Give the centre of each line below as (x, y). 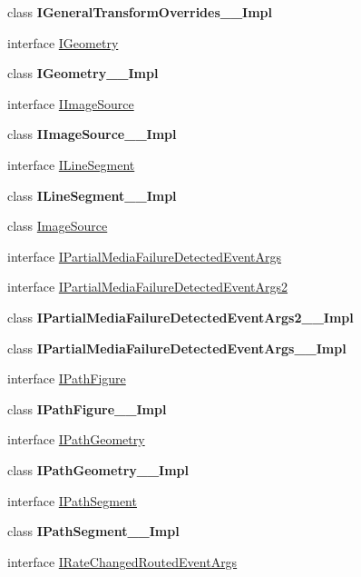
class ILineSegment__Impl (92, 195)
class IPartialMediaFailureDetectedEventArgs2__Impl (180, 317)
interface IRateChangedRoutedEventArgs (122, 561)
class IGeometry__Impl (83, 73)
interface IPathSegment (72, 500)
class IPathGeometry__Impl (98, 469)
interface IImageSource (71, 103)
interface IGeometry (63, 42)
